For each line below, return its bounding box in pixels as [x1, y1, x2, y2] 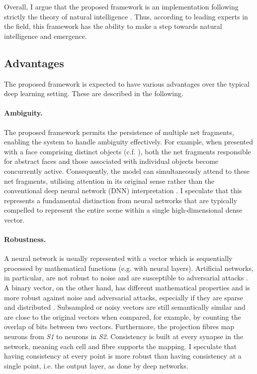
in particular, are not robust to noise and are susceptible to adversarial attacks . [4, 272, 248, 283]
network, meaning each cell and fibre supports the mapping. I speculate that [4, 341, 237, 351]
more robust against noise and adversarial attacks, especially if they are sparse [4, 292, 243, 302]
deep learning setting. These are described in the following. [4, 88, 183, 99]
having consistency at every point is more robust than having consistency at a [4, 351, 242, 361]
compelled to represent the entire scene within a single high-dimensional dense [4, 205, 243, 215]
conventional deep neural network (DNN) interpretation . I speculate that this [4, 185, 242, 196]
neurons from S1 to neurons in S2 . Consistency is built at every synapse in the [4, 331, 244, 342]
